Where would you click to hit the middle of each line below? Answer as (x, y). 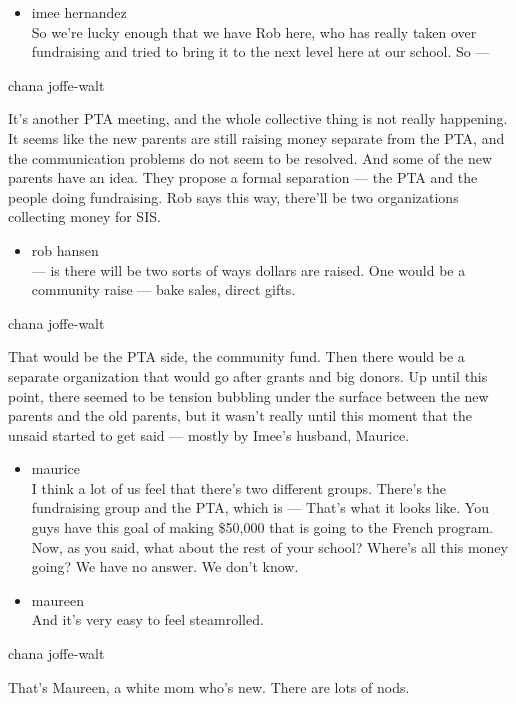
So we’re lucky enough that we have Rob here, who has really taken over (254, 31)
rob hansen (65, 249)
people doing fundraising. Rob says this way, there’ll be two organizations (233, 196)
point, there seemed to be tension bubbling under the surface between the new (248, 395)
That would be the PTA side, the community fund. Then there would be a (236, 356)
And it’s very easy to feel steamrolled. (147, 619)
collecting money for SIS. (84, 216)
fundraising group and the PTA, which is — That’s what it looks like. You (260, 507)
